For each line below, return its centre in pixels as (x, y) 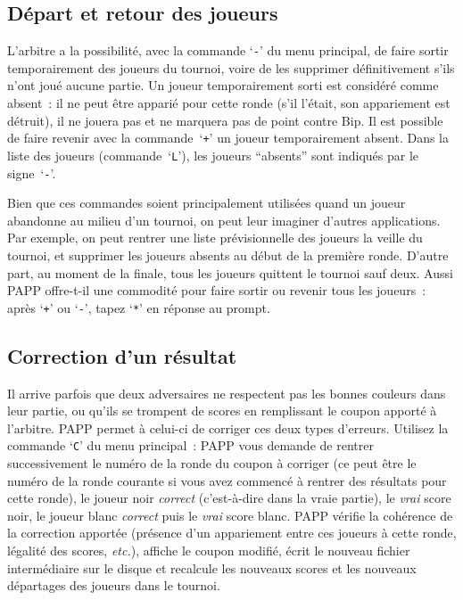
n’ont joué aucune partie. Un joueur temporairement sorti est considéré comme (223, 85)
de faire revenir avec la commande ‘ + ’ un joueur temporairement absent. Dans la (228, 138)
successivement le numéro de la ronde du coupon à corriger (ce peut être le (212, 463)
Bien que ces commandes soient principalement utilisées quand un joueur (207, 203)
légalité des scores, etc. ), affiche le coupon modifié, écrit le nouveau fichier (209, 551)
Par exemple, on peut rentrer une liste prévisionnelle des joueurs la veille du (215, 238)
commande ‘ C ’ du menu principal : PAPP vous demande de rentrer (190, 445)
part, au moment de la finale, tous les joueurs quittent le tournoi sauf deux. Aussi (230, 272)
